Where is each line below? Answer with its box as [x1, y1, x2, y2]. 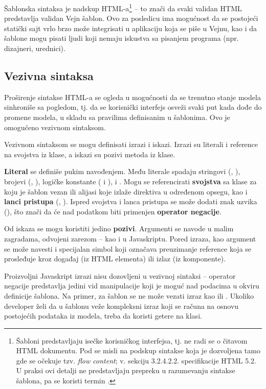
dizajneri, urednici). [4, 43, 65, 54]
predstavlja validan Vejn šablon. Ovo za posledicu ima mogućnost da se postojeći [4, 13, 258, 23]
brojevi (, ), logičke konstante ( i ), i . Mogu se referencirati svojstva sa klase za [4, 176, 257, 186]
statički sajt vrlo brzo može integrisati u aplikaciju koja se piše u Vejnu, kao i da [4, 22, 257, 33]
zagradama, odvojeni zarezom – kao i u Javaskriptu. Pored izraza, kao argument [4, 233, 256, 244]
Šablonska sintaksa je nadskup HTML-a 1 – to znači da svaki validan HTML [4, 2, 242, 13]
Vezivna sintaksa [4, 68, 94, 84]
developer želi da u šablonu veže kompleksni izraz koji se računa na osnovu [4, 300, 239, 311]
